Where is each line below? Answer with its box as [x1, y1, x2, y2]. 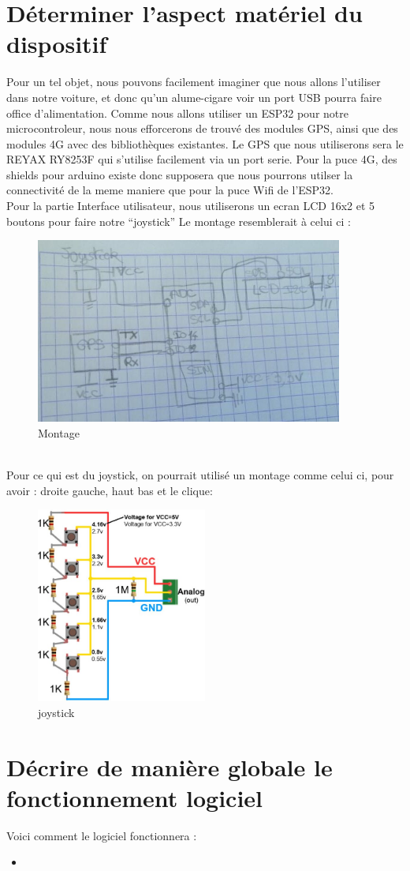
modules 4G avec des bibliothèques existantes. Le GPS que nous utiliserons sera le [6, 135, 404, 152]
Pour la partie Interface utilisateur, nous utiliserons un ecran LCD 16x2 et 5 [6, 197, 375, 214]
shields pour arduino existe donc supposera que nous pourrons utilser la [6, 166, 353, 182]
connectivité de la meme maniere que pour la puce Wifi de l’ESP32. [6, 182, 334, 198]
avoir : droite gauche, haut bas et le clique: [6, 482, 213, 498]
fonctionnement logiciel [6, 781, 263, 813]
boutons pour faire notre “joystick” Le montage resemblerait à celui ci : [6, 212, 351, 229]
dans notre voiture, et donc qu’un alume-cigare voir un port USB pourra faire [6, 88, 382, 105]
